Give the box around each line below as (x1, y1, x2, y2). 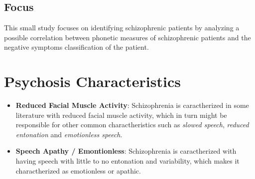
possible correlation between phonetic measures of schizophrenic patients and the (4, 32, 251, 42)
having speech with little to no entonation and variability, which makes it (15, 156, 240, 166)
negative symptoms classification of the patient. (4, 42, 149, 52)
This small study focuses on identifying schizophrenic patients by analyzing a (4, 22, 240, 33)
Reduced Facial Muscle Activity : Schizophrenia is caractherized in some (15, 100, 249, 110)
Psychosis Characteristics (4, 71, 181, 91)
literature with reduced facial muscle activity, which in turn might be (15, 109, 227, 120)
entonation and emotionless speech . (15, 129, 123, 139)
